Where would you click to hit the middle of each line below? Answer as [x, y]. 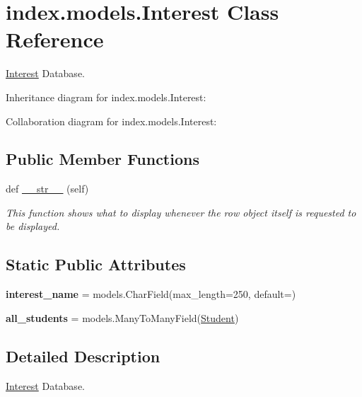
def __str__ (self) [47, 189]
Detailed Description [83, 356]
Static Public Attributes [96, 264]
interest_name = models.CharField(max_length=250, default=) [151, 294]
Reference [55, 39]
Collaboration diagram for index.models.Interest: [111, 121]
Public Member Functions [103, 159]
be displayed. [33, 226]
